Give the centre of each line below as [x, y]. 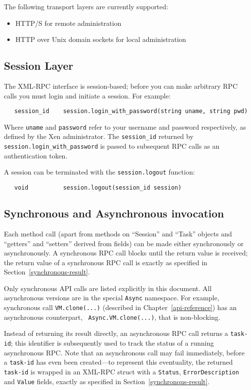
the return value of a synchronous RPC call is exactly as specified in [106, 262]
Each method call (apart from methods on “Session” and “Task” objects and [118, 233]
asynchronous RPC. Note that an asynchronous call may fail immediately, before [124, 352]
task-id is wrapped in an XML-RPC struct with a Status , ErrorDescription [122, 371]
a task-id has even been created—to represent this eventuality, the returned [118, 362]
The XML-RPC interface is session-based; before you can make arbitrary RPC [121, 86]
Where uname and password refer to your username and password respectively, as [125, 127]
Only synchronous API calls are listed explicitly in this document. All [108, 288]
